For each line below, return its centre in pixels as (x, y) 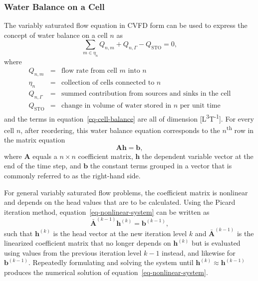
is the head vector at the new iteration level (120, 233)
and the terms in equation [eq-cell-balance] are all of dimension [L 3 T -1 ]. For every (129, 118)
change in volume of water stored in (116, 105)
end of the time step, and (43, 166)
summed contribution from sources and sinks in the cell (146, 94)
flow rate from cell (89, 71)
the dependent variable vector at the (198, 156)
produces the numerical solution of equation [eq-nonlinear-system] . (106, 272)
